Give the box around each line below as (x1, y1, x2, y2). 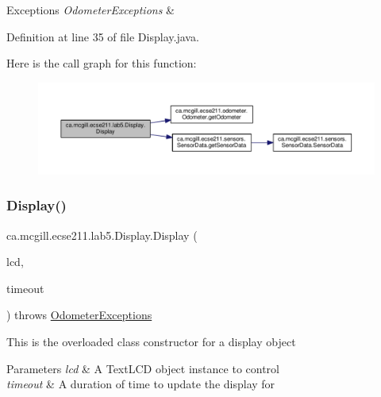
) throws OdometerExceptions (6, 306, 152, 323)
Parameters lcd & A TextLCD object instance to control (6, 360, 279, 376)
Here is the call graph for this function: (6, 55, 197, 71)
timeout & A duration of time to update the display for (6, 376, 275, 392)
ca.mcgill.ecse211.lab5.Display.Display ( (6, 226, 198, 243)
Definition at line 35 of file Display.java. (6, 28, 199, 44)
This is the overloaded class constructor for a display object (6, 333, 296, 349)
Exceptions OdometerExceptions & (6, 2, 175, 17)
